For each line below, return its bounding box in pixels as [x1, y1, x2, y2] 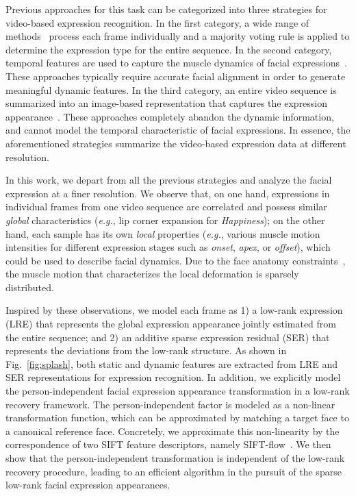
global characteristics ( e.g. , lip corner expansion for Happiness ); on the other [5, 212, 325, 227]
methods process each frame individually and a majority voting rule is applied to [5, 29, 350, 43]
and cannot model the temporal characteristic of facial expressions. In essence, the [5, 123, 351, 137]
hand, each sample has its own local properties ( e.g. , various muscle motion [5, 226, 320, 240]
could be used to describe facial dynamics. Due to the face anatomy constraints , [5, 253, 346, 267]
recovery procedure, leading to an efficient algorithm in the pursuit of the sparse [5, 464, 342, 478]
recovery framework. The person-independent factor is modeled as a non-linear [5, 397, 335, 411]
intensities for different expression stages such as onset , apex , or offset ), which [5, 240, 331, 254]
